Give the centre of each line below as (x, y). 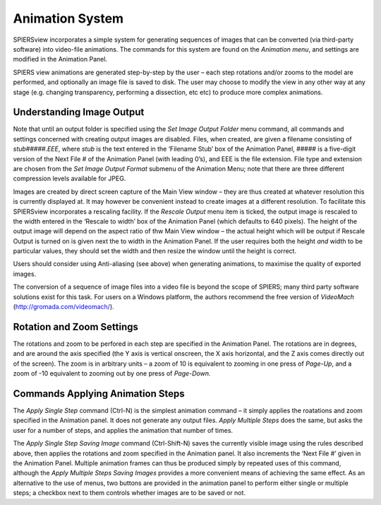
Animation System (68, 18)
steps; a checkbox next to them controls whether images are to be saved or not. (129, 493)
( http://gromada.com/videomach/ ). (64, 307)
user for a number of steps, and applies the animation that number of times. (123, 430)
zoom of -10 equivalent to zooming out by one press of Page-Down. (112, 373)
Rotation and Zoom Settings (76, 326)
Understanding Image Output (79, 112)
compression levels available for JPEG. (69, 179)
